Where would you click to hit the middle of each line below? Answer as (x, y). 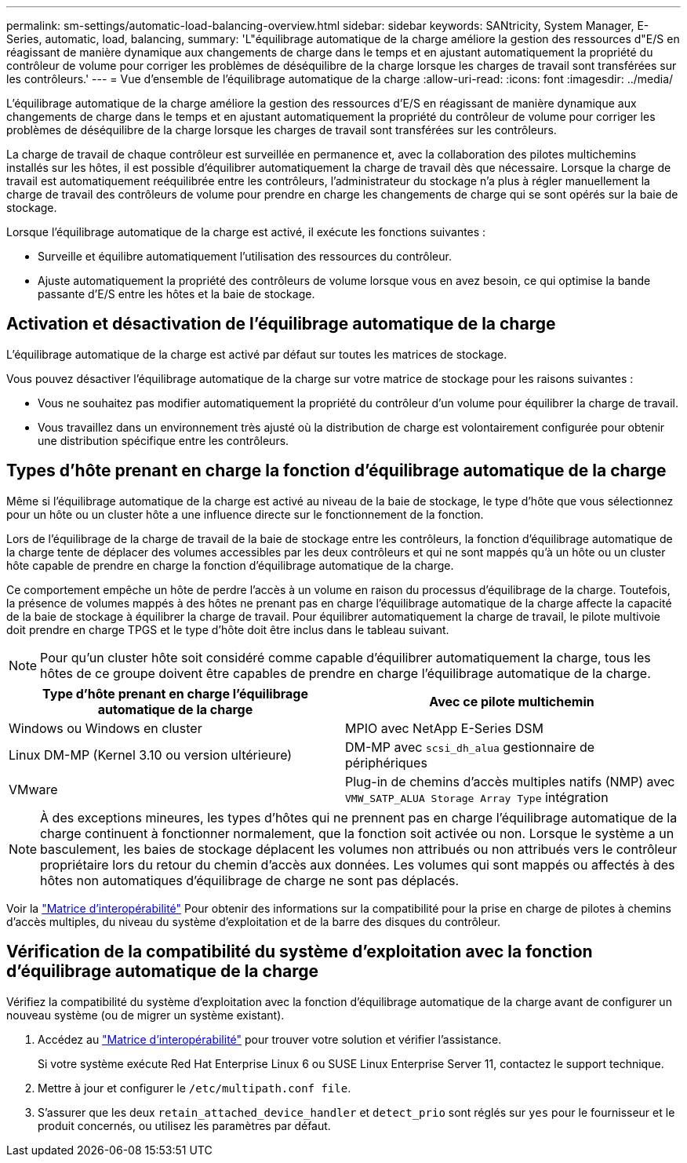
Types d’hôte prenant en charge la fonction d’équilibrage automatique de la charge (336, 471)
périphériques (386, 762)
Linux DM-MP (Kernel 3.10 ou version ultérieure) (151, 755)
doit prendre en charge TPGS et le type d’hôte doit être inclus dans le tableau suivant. (228, 629)
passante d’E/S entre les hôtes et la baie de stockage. (176, 294)
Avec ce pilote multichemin (512, 701)
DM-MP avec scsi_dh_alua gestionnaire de (470, 747)
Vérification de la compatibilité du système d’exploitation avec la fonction (300, 952)
